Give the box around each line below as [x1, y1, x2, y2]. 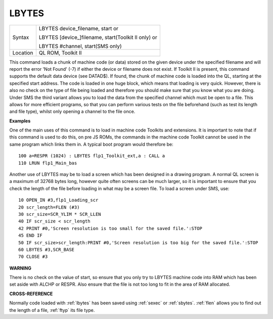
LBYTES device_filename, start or [38, 25, 119, 32]
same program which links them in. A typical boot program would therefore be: [9, 141, 174, 147]
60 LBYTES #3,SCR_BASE [18, 247, 75, 252]
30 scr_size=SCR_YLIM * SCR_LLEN [18, 211, 101, 217]
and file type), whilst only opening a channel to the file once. [9, 109, 135, 115]
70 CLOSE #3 [18, 254, 48, 260]
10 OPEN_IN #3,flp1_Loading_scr [18, 197, 99, 203]
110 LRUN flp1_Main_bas [18, 160, 77, 166]
